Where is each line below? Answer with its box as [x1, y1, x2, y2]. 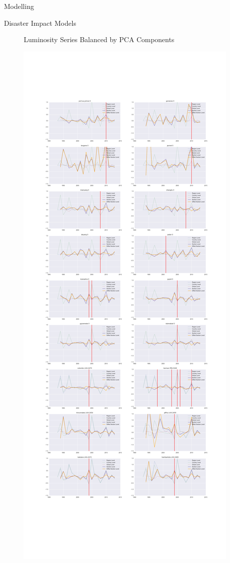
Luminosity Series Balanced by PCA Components [24, 34, 175, 45]
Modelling [4, 1, 34, 11]
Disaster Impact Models [4, 17, 76, 28]
